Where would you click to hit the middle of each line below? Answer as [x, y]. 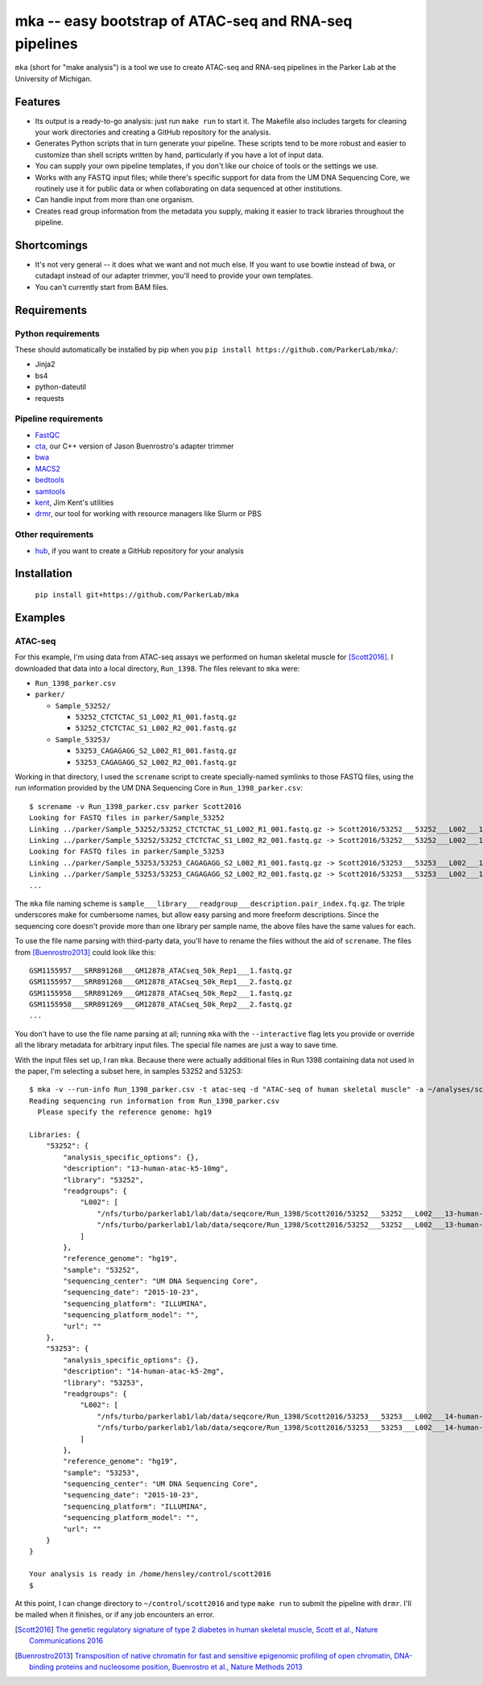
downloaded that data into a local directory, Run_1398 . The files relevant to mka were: [157, 668]
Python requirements [57, 333]
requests [50, 398]
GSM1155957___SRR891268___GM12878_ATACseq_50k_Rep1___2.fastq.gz [161, 982]
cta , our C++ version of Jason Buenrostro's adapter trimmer [134, 446]
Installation [43, 574]
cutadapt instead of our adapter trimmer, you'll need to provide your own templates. [174, 276]
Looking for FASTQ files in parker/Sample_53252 [127, 818]
